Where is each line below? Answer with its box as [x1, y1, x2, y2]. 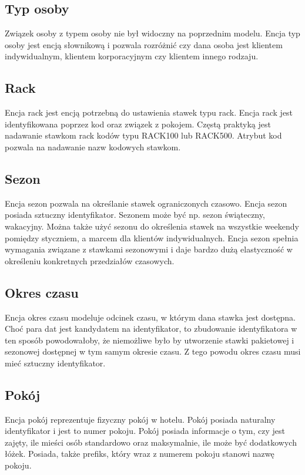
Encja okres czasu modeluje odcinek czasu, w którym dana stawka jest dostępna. [5, 311, 296, 323]
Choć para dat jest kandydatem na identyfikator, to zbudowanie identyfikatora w [5, 322, 297, 335]
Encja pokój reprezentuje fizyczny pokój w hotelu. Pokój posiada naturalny [5, 413, 276, 425]
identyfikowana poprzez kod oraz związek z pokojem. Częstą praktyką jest [5, 117, 271, 130]
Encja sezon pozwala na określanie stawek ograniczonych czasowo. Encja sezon [5, 197, 287, 209]
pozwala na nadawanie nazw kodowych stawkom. [5, 140, 181, 153]
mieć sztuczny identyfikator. [5, 356, 106, 369]
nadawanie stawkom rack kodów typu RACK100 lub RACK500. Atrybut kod [5, 129, 282, 142]
